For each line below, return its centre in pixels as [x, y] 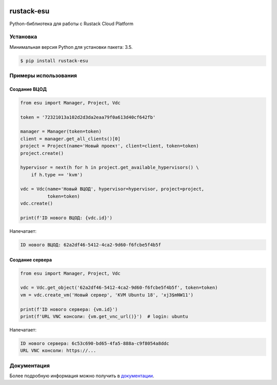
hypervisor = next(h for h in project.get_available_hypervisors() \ [110, 168]
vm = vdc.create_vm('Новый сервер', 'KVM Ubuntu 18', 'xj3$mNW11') [107, 295]
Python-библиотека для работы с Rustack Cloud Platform [71, 24]
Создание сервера [31, 260]
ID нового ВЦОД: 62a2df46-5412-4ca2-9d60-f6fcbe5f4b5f [91, 245]
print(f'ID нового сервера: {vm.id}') [69, 309]
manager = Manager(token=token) [61, 132]
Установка [23, 37]
